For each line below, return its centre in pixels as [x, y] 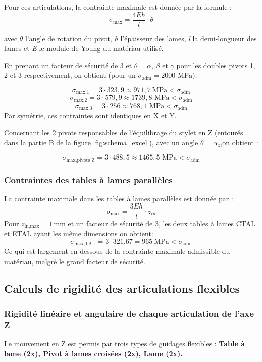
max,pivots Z [81, 160]
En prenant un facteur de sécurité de [61, 65]
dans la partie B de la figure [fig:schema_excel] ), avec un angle [101, 142]
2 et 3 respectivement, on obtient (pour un [70, 75]
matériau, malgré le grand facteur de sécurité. [75, 261]
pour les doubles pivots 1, [216, 65]
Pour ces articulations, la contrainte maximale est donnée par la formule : [118, 7]
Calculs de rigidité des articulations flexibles [122, 288]
